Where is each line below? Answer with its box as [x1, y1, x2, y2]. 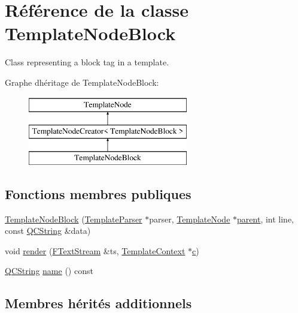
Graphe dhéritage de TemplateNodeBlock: [5, 76, 159, 88]
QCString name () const [5, 264, 93, 277]
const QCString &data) [5, 224, 91, 237]
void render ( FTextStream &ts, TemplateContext [5, 244, 186, 257]
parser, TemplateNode [149, 212, 230, 225]
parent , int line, [237, 212, 294, 225]
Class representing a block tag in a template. [5, 56, 169, 68]
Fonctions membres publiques [5, 184, 191, 203]
